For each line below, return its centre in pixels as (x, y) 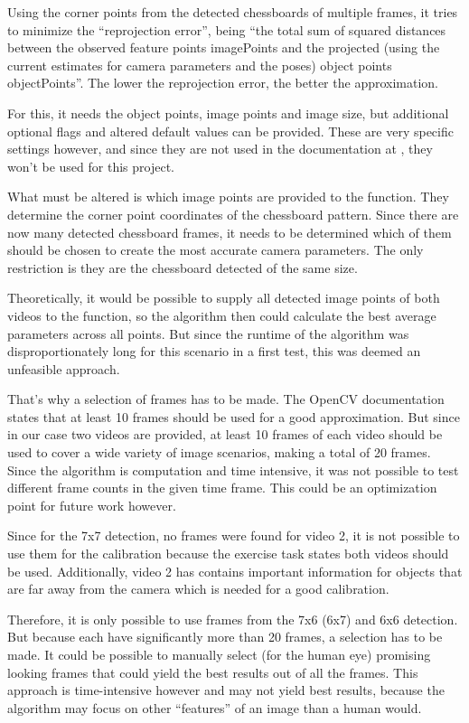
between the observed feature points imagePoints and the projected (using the (224, 47)
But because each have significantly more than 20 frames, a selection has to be (225, 637)
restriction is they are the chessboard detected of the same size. (183, 267)
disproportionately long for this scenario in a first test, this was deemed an (214, 351)
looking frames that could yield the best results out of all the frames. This (213, 672)
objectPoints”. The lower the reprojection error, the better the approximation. (223, 83)
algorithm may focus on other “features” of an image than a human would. (215, 707)
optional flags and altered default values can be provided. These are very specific (230, 131)
